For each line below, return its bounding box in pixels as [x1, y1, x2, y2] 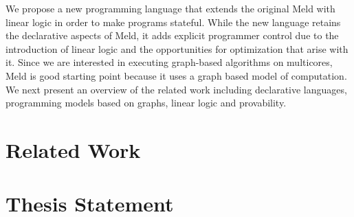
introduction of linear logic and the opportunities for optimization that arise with [5, 41, 349, 56]
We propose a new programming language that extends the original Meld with [5, 1, 335, 15]
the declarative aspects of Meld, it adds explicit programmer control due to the [5, 28, 339, 43]
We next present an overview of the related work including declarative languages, [5, 82, 347, 96]
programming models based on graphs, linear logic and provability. [5, 95, 287, 110]
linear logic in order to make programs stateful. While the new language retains [5, 14, 341, 29]
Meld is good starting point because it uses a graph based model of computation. [5, 68, 347, 82]
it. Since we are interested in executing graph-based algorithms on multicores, [5, 55, 333, 69]
